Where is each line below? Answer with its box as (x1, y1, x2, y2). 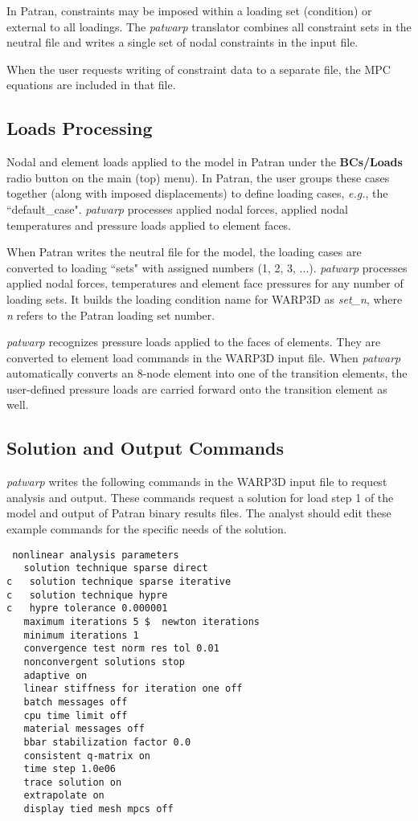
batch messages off (23, 696, 128, 708)
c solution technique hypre (6, 589, 168, 601)
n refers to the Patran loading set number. (6, 306, 215, 323)
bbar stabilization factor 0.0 (23, 736, 191, 748)
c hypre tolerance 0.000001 (6, 602, 168, 615)
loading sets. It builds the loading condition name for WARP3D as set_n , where (6, 290, 403, 307)
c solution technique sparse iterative (6, 575, 232, 587)
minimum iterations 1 (23, 629, 139, 641)
